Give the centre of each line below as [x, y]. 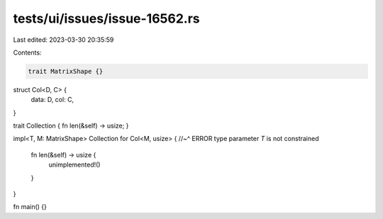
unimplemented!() [74, 165]
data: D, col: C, [52, 100]
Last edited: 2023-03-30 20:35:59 [63, 40]
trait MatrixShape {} [66, 71]
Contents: [27, 52]
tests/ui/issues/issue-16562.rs [106, 18]
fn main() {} [30, 207]
